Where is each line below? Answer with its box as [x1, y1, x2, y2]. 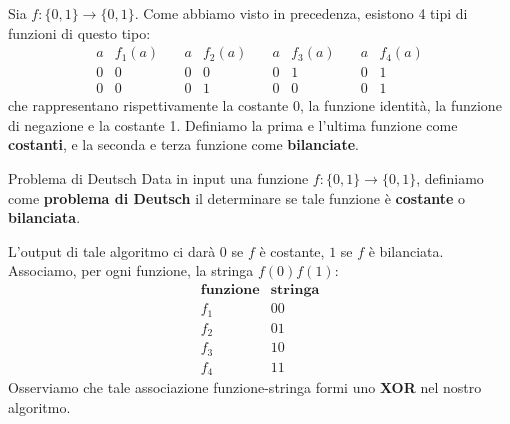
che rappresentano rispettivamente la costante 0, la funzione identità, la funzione [8, 95, 502, 116]
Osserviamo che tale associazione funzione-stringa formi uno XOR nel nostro [8, 377, 482, 397]
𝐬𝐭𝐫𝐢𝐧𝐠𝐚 [270, 283, 320, 298]
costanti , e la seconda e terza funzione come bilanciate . [8, 134, 359, 155]
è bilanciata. [368, 240, 444, 261]
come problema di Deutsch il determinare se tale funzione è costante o [8, 187, 466, 208]
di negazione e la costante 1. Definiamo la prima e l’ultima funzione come [8, 114, 458, 135]
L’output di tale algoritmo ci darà [8, 240, 216, 261]
